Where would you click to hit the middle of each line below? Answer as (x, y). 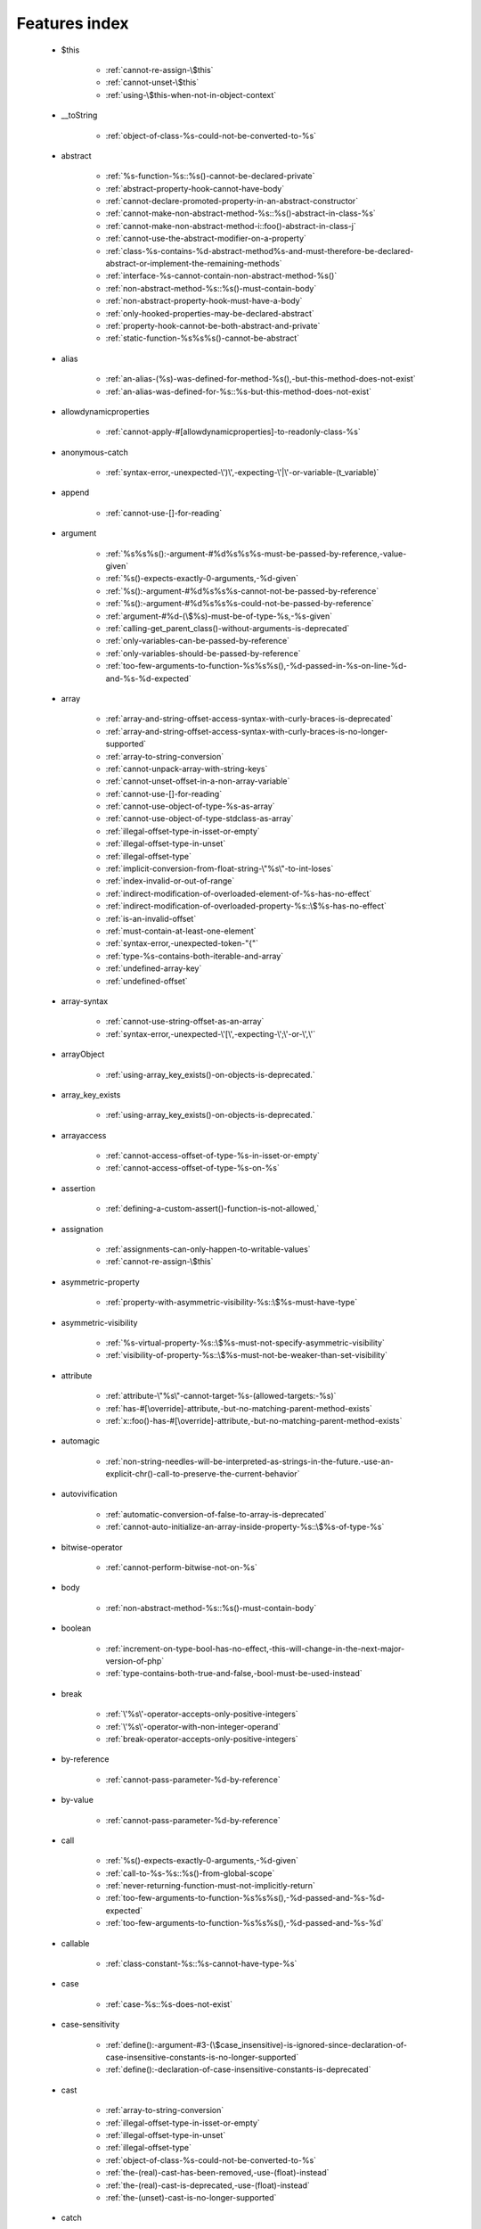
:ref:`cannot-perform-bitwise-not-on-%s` (181, 1567)
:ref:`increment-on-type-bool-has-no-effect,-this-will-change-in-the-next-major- (255, 1649)
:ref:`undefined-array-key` (154, 968)
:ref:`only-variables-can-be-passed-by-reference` (197, 641)
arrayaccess (84, 1135)
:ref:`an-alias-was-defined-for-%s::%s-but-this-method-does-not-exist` (238, 391)
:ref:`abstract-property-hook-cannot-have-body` (195, 188)
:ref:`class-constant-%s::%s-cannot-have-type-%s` (201, 1964)
